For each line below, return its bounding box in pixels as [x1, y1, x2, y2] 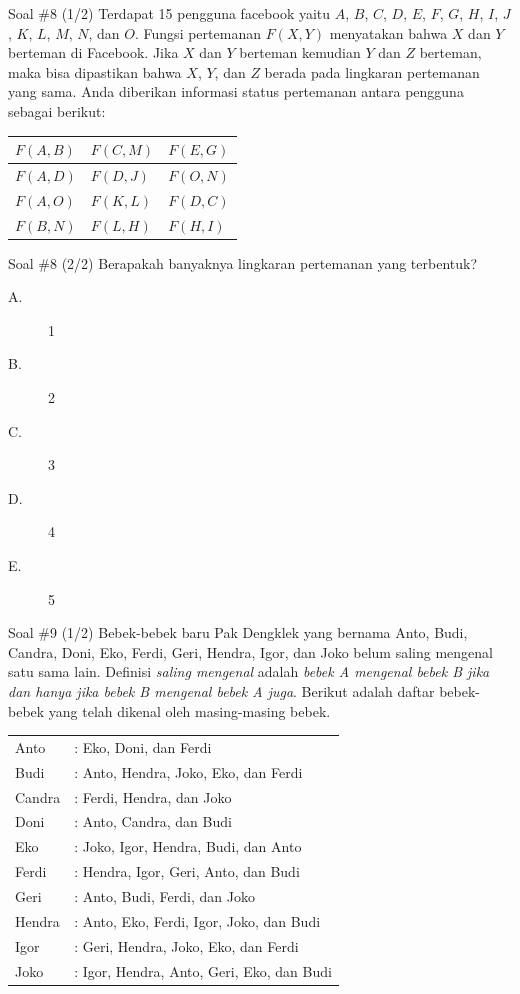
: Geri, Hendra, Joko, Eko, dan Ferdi [74, 935, 299, 956]
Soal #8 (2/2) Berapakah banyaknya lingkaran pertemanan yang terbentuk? [8, 252, 478, 273]
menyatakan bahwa [329, 22, 448, 43]
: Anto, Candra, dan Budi [74, 811, 232, 832]
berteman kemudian [239, 42, 361, 63]
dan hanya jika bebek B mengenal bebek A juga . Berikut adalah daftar [8, 681, 435, 701]
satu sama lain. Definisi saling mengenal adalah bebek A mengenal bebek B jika [8, 661, 490, 682]
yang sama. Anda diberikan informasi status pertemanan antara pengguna [8, 81, 464, 102]
